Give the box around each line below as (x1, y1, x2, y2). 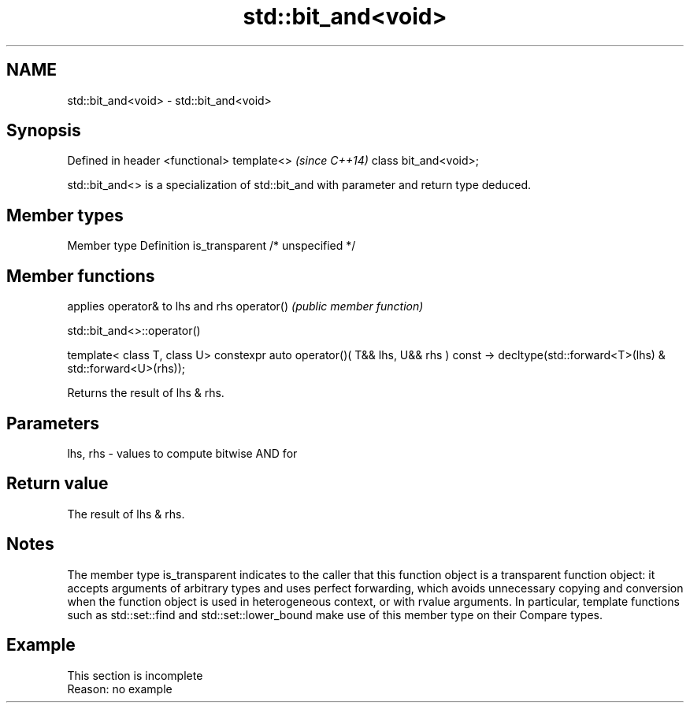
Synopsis (6, 121, 81, 141)
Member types (6, 205, 124, 225)
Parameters (6, 413, 99, 433)
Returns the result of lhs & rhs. (67, 386, 224, 400)
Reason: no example (67, 681, 172, 696)
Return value (6, 473, 109, 494)
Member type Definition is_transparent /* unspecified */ (67, 239, 356, 253)
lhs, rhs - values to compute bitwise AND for (67, 446, 298, 460)
